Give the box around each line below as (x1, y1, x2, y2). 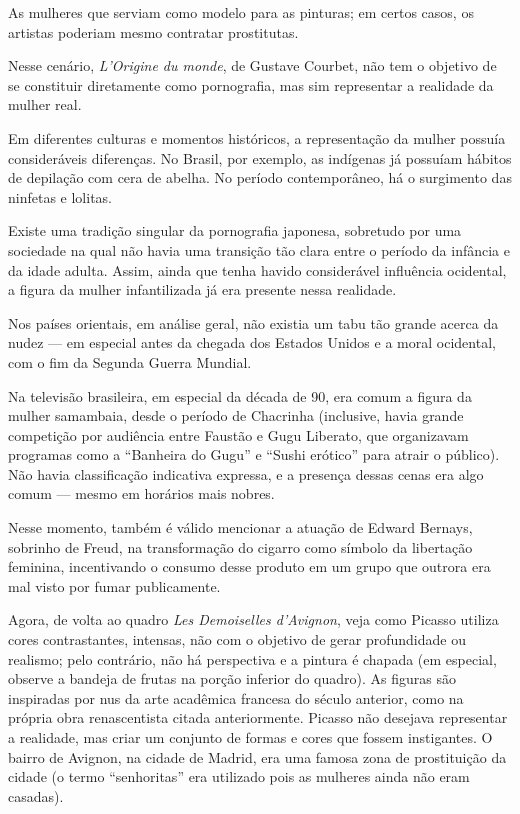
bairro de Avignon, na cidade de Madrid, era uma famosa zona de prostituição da (8, 746, 507, 767)
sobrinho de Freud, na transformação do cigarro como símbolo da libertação (8, 536, 473, 557)
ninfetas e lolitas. (8, 186, 112, 207)
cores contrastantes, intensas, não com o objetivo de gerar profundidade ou (8, 629, 466, 650)
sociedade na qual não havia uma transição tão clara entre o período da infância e (8, 239, 510, 260)
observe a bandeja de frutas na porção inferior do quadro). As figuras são (8, 668, 456, 689)
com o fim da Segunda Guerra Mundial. (8, 351, 252, 372)
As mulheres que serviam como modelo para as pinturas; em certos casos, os (8, 2, 474, 22)
